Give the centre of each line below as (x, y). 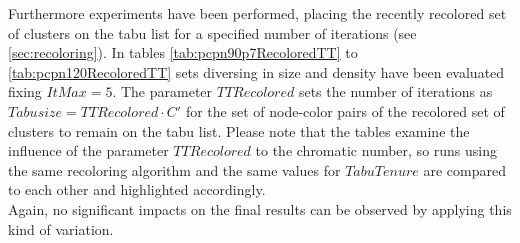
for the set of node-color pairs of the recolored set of (345, 110)
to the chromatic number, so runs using (376, 150)
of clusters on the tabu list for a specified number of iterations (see (212, 32)
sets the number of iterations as (395, 91)
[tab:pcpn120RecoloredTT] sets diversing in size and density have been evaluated (256, 71)
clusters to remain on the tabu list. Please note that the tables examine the (239, 130)
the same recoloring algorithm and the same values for (174, 169)
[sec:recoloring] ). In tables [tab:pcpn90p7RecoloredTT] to (183, 52)
